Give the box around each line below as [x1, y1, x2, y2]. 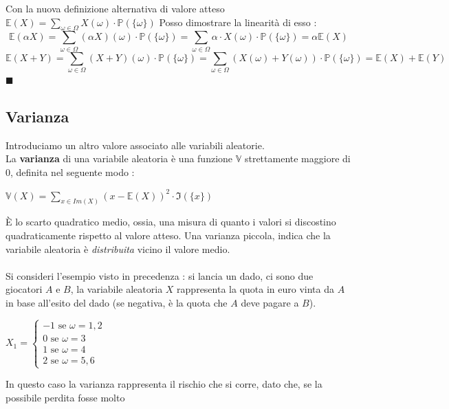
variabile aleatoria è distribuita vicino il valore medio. [6, 241, 230, 256]
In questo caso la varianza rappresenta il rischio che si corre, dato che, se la [6, 377, 322, 391]
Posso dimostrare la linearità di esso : [159, 14, 317, 29]
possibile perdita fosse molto [6, 390, 125, 404]
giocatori [6, 282, 43, 296]
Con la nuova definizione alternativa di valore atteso [6, 1, 225, 15]
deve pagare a [241, 296, 299, 310]
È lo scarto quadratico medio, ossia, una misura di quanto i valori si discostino [6, 214, 336, 229]
